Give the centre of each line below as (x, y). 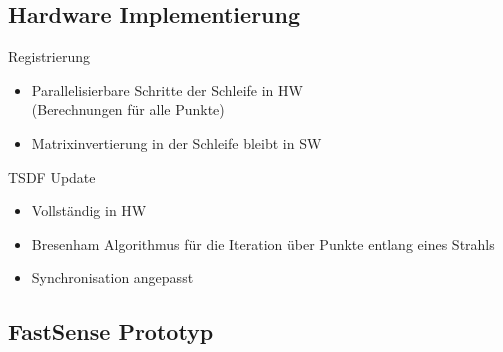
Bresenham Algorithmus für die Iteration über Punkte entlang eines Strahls (263, 243)
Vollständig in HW (89, 210)
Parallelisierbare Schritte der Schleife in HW (167, 89)
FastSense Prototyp (111, 331)
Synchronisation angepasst (112, 277)
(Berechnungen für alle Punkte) (128, 109)
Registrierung (49, 56)
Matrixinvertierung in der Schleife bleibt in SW (176, 142)
